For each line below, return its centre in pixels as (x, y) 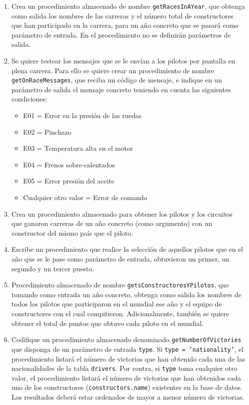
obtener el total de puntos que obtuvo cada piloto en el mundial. (107, 323)
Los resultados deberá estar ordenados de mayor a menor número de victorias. (128, 397)
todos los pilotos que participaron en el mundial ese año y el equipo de (116, 304)
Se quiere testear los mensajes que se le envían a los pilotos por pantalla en (123, 61)
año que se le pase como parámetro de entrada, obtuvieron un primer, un (120, 259)
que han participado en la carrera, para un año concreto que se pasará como (125, 25)
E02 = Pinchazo (47, 132)
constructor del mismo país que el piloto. (72, 233)
